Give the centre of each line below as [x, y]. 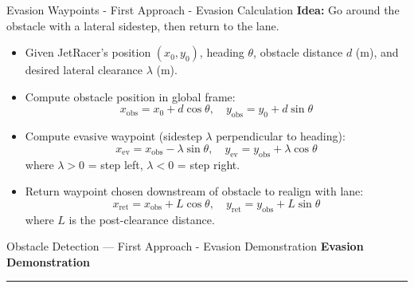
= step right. [209, 164]
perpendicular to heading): [281, 136]
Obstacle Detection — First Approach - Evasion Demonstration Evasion [185, 246]
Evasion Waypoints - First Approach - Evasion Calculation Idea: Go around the [203, 10]
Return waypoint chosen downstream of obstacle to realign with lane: [194, 191]
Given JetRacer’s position [88, 52]
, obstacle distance [298, 52]
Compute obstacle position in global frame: [130, 96]
